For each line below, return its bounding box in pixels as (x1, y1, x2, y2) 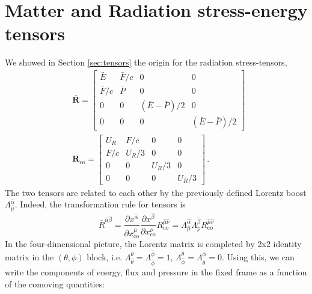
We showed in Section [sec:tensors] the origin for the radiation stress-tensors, (5, 56, 287, 69)
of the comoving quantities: (5, 277, 105, 290)
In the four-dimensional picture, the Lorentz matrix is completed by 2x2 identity (5, 237, 302, 250)
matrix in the (5, 250, 54, 263)
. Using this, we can (222, 250, 295, 263)
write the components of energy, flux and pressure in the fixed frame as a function (5, 265, 307, 278)
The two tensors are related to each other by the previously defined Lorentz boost (5, 186, 307, 198)
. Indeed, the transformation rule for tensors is (14, 198, 186, 210)
